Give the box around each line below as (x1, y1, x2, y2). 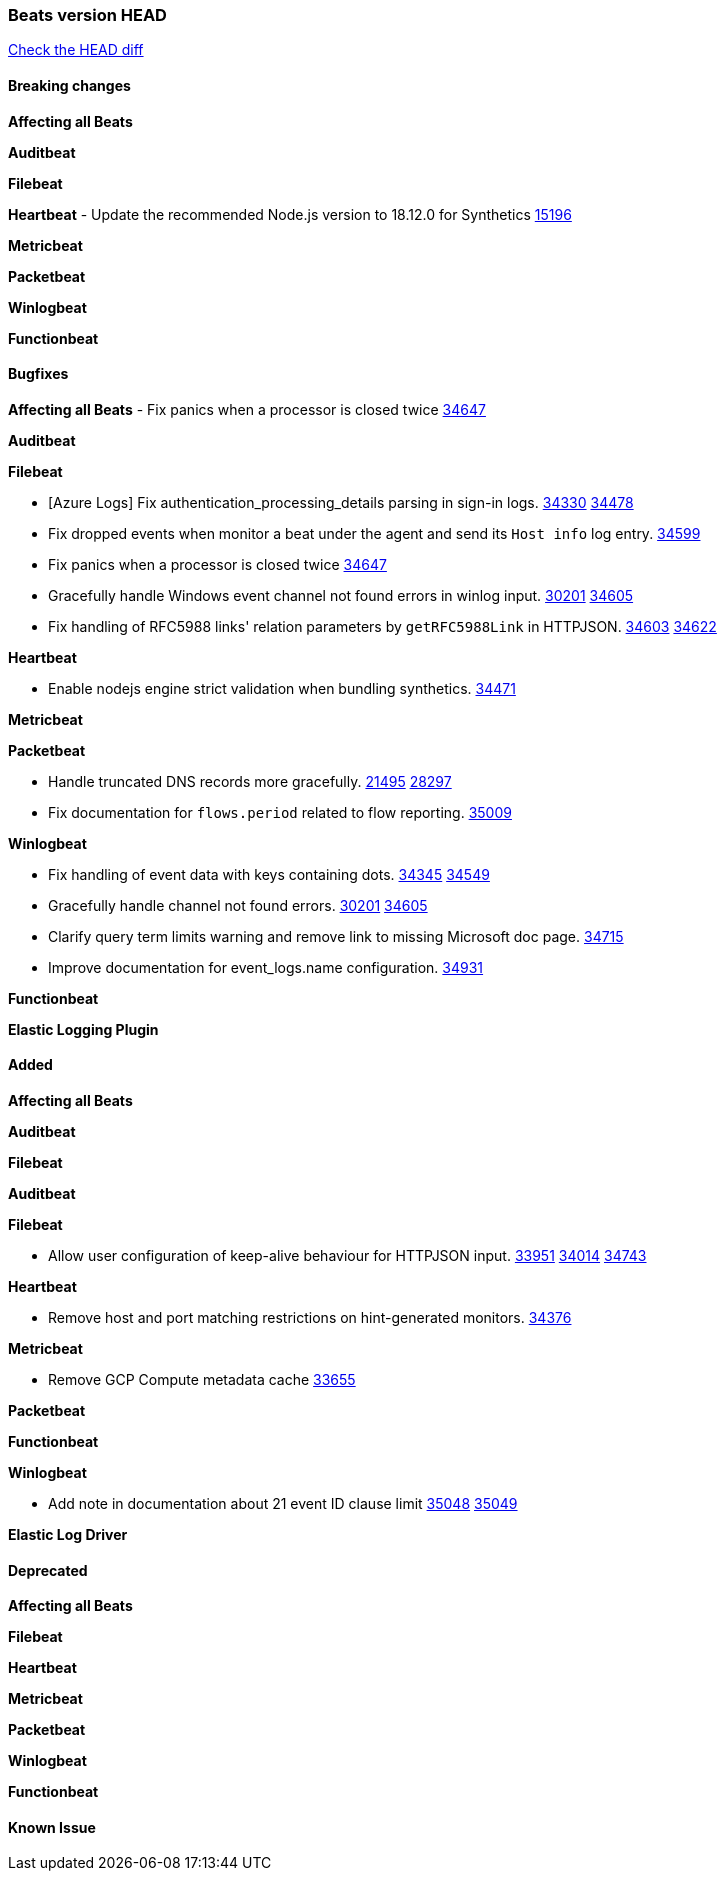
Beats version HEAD (8, 5, 167, 25)
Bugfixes (8, 365, 69, 383)
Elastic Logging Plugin (8, 1020, 159, 1038)
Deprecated (8, 1561, 88, 1579)
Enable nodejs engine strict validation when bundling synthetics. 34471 (48, 679, 516, 697)
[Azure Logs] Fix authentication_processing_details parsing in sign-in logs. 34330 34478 (48, 493, 634, 511)
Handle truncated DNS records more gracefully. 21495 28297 (48, 772, 452, 790)
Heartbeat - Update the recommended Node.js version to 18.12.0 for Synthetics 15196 (8, 205, 572, 223)
